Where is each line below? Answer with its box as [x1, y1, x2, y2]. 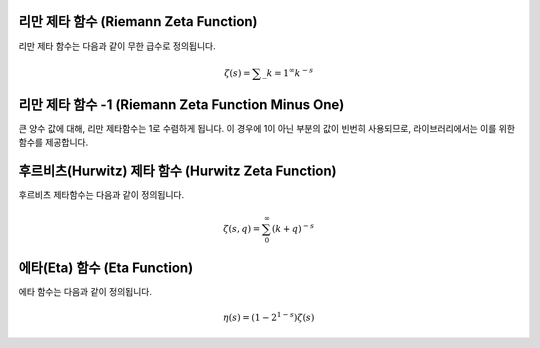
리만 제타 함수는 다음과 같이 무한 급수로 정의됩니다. [18, 40, 216, 52]
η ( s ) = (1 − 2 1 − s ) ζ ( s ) [222, 310, 315, 323]
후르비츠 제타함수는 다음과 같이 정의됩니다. [18, 189, 185, 201]
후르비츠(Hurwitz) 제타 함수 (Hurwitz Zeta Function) [18, 162, 337, 179]
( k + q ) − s [271, 221, 315, 235]
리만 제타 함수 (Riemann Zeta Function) [18, 13, 259, 30]
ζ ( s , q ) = [223, 223, 261, 235]
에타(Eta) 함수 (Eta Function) [18, 259, 194, 276]
